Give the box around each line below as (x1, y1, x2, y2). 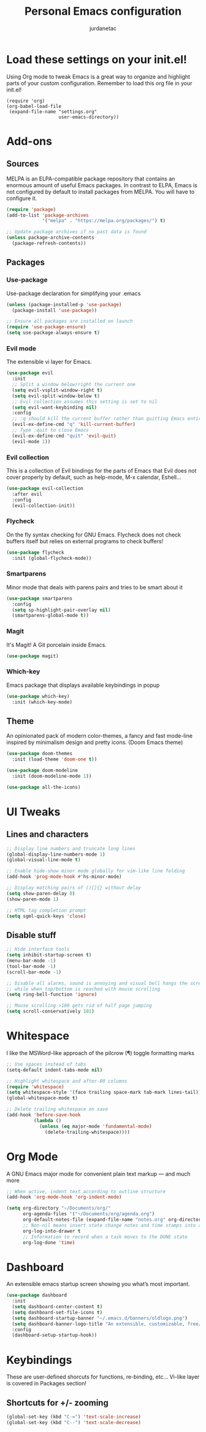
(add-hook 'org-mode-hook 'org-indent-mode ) (6, 1194, 122, 1201)
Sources (6, 158, 39, 169)
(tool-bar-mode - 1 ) (6, 963, 56, 969)
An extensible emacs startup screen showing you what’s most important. (6, 1280, 190, 1288)
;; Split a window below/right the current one (12, 382, 136, 388)
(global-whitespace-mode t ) (6, 1095, 78, 1101)
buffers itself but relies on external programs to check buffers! (6, 537, 164, 544)
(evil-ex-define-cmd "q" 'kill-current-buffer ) (12, 422, 136, 428)
